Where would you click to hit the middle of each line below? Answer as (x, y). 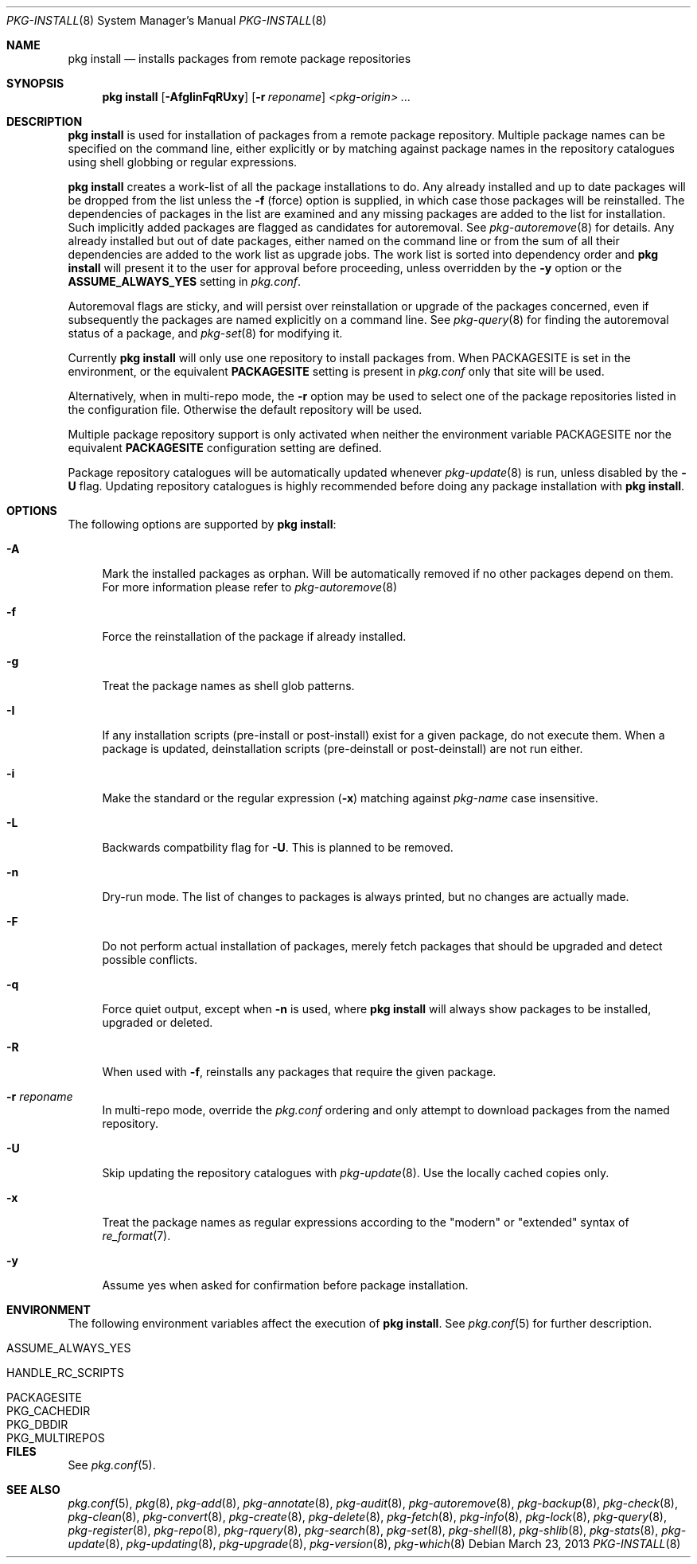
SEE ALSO (33, 1490)
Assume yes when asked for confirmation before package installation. (285, 1285)
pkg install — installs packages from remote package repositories (239, 59)
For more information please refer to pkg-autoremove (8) (250, 587)
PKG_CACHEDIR (49, 1411)
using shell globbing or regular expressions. (183, 162)
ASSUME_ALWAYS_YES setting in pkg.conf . (185, 281)
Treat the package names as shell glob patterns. (228, 686)
